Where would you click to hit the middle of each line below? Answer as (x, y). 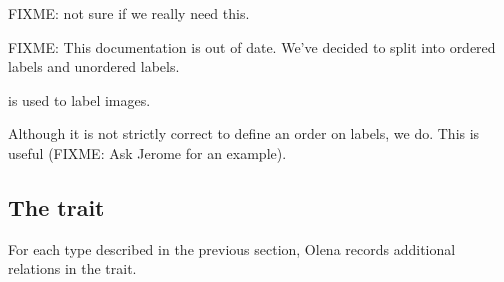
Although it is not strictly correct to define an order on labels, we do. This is (244, 133)
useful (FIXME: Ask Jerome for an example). (147, 152)
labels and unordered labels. (94, 66)
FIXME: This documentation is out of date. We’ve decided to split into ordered (252, 46)
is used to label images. (79, 99)
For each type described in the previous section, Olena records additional (232, 248)
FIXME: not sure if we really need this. (129, 13)
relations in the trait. (72, 268)
